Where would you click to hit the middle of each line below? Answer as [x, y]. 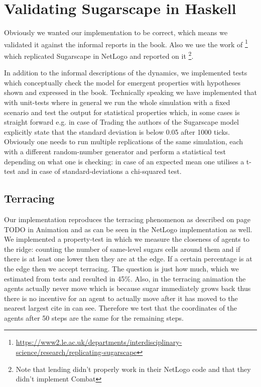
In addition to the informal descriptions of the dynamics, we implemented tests [126, 73]
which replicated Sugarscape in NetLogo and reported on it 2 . [99, 55]
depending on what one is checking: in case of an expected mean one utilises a [124, 161]
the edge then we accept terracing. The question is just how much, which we [121, 268]
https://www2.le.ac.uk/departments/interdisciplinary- [99, 342]
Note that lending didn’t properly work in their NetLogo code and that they [133, 369]
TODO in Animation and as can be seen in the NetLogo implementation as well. [128, 229]
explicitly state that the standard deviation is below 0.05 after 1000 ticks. [117, 131]
